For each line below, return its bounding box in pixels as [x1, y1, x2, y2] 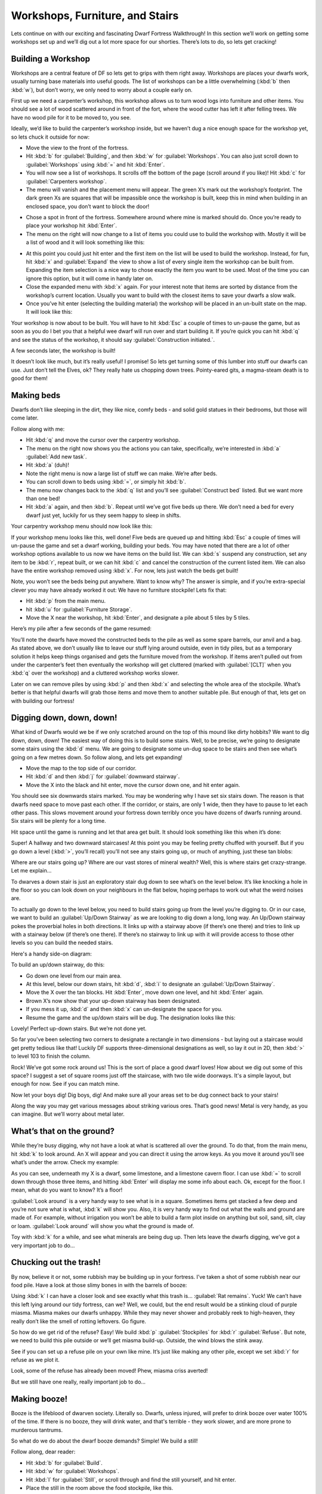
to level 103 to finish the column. [11, 1052, 91, 1060]
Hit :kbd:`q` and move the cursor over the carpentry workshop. [26, 436, 180, 443]
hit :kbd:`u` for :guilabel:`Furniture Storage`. [26, 605, 132, 613]
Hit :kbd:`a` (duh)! [26, 461, 70, 469]
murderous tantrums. [11, 1426, 63, 1434]
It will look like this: [26, 308, 73, 316]
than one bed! [26, 495, 61, 502]
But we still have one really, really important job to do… [11, 1378, 146, 1385]
